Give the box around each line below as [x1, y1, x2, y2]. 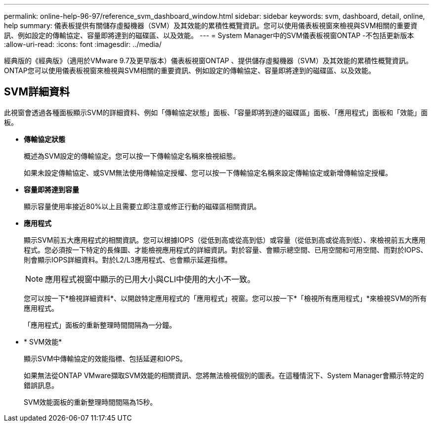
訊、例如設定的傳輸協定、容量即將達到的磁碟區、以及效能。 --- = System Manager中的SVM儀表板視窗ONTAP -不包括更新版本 [4, 31, 414, 40]
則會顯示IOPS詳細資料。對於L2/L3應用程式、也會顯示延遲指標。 [24, 255, 232, 264]
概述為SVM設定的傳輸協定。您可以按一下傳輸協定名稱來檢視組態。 [24, 151, 240, 160]
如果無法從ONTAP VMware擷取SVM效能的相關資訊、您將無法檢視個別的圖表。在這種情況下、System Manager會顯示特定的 [24, 371, 424, 380]
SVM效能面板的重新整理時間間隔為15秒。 [24, 397, 157, 406]
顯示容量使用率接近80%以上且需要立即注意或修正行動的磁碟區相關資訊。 [24, 202, 261, 211]
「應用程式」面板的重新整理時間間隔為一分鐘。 [24, 320, 176, 329]
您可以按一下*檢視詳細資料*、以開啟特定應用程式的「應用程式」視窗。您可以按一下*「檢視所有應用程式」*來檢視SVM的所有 [24, 294, 427, 302]
